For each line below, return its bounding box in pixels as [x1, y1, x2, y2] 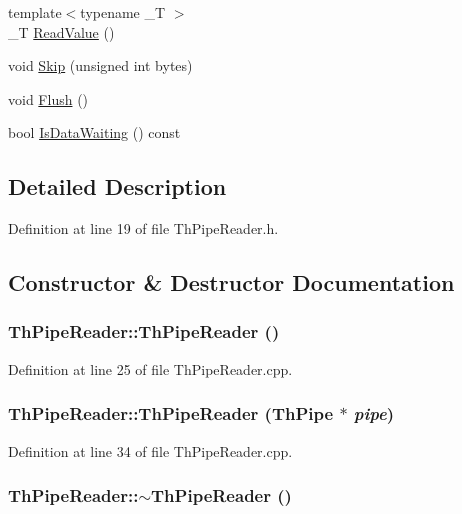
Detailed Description [8, 171, 227, 202]
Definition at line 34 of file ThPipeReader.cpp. [8, 440, 293, 461]
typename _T [80, 2, 166, 22]
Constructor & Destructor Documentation [8, 267, 455, 298]
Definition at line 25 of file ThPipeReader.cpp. [8, 358, 293, 379]
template [8, 2, 62, 22]
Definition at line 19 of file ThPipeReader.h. [8, 218, 279, 239]
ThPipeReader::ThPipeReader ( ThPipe [8, 401, 334, 426]
